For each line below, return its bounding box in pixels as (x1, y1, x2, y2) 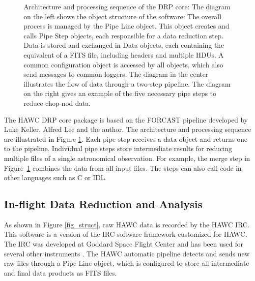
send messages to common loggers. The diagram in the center (24, 69, 208, 79)
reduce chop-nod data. (24, 97, 91, 108)
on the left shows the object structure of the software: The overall (24, 11, 222, 21)
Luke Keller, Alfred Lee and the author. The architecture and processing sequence (4, 124, 251, 134)
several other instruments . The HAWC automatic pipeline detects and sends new (4, 248, 250, 258)
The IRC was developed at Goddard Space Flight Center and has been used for (4, 239, 243, 249)
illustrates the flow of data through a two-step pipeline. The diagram (24, 78, 231, 89)
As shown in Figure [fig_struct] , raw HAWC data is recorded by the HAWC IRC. (4, 219, 250, 229)
